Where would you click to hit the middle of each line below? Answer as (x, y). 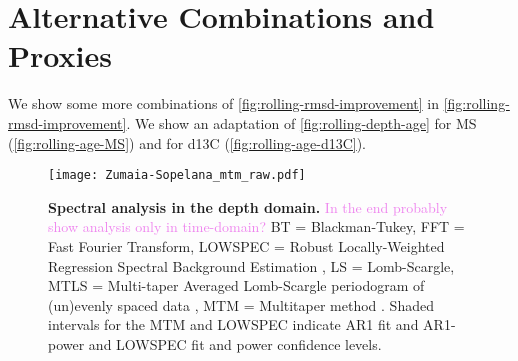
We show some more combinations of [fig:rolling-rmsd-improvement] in (223, 103)
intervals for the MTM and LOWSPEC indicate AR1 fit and (233, 324)
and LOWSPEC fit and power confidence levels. (235, 343)
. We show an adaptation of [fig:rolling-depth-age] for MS (301, 122)
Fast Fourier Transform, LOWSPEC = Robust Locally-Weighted (246, 245)
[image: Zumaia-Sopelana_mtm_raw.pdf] (177, 175)
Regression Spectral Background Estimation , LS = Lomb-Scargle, (251, 265)
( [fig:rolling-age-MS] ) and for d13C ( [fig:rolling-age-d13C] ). (187, 142)
